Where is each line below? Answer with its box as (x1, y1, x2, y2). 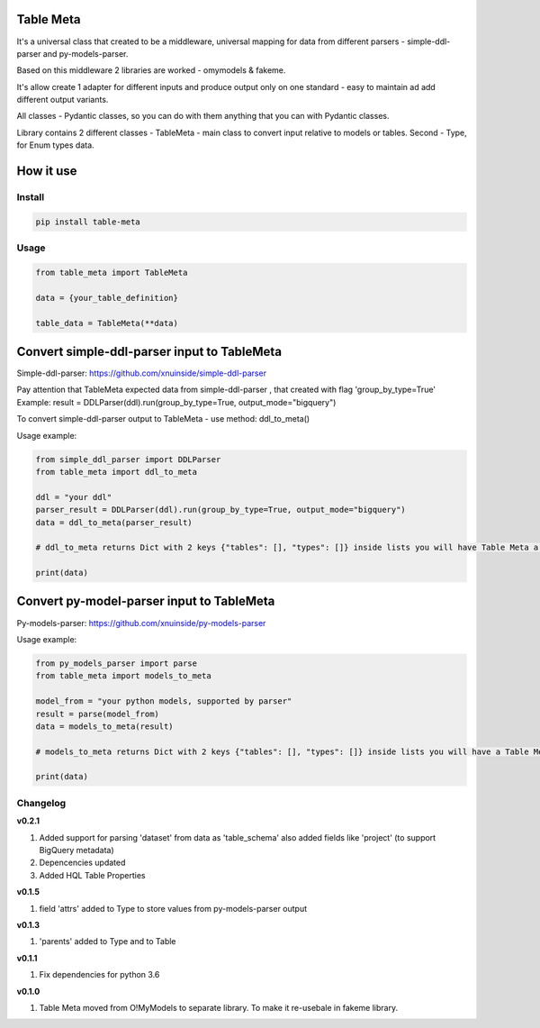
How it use (16, 163, 77, 179)
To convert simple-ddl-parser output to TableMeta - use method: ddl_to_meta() (16, 414, 310, 424)
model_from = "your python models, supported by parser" (35, 696, 292, 706)
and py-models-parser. (42, 48, 129, 59)
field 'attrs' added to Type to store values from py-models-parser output (39, 903, 308, 914)
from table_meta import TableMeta (35, 267, 188, 277)
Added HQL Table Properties (39, 869, 146, 880)
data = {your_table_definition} (35, 293, 179, 303)
